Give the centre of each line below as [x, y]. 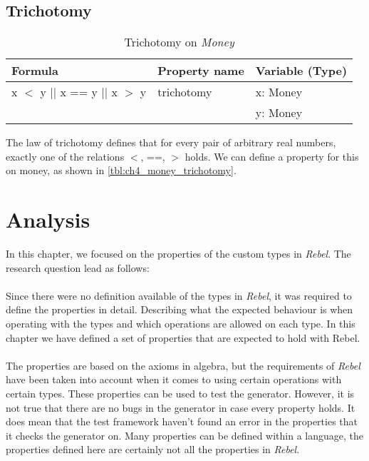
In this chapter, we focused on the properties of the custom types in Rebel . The [178, 254]
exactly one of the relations [65, 156]
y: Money [279, 113]
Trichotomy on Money [179, 42]
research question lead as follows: [78, 267]
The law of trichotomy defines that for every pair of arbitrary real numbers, [171, 142]
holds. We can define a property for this [272, 156]
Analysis [48, 219]
